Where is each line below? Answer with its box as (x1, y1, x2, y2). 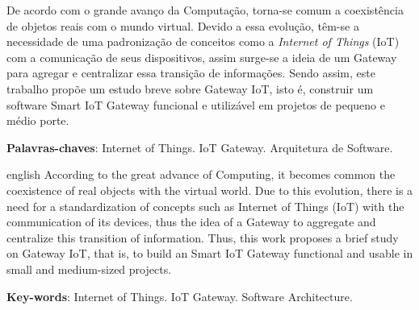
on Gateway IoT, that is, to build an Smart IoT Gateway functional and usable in (6, 245, 413, 262)
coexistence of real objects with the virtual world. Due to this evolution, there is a (6, 181, 413, 198)
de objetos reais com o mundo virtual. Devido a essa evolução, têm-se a (6, 17, 359, 34)
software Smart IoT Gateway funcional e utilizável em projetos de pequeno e (6, 96, 385, 113)
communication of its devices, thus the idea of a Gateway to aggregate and (6, 213, 376, 230)
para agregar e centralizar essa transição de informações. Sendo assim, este (6, 64, 375, 81)
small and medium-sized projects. (6, 260, 172, 277)
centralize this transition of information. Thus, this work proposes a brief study (6, 229, 399, 246)
